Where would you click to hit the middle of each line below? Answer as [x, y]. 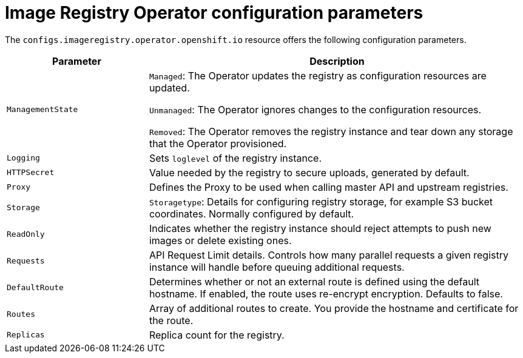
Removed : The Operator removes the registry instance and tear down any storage [331, 131]
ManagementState [42, 110]
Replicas [26, 335]
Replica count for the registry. [217, 335]
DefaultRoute [35, 288]
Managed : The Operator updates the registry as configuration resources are [318, 75]
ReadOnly [26, 234]
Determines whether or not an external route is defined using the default [314, 281]
